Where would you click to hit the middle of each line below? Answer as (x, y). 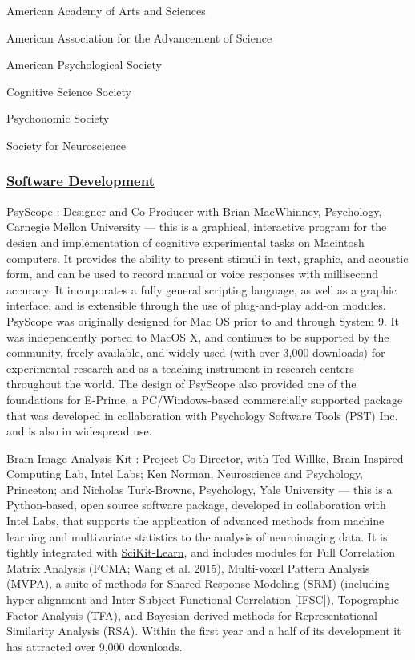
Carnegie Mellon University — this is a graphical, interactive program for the (197, 227)
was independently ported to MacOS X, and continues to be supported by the (198, 336)
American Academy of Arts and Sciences (106, 10)
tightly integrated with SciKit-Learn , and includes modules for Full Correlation (201, 552)
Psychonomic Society (58, 118)
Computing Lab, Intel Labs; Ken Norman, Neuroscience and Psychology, (185, 474)
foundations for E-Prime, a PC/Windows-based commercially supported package (205, 399)
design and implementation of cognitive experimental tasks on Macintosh (185, 242)
